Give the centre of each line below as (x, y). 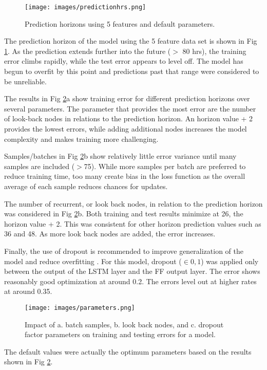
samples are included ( (40, 166)
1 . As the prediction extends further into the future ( (88, 51)
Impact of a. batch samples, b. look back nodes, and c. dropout (124, 324)
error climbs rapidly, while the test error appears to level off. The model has (124, 61)
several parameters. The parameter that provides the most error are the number (130, 108)
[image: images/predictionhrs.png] (85, 7)
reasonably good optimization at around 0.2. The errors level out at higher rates (130, 281)
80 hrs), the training (214, 51)
